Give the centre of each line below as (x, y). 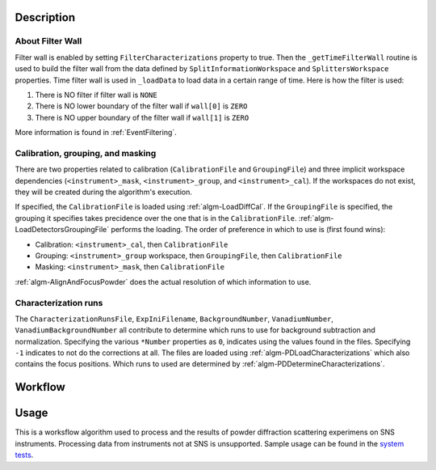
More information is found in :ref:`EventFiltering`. (96, 133)
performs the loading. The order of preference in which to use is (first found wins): (248, 230)
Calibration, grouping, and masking (86, 153)
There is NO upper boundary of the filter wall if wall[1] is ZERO (142, 117)
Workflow (40, 387)
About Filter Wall (48, 41)
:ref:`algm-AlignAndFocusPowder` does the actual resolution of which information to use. (163, 282)
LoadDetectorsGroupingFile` (62, 230)
